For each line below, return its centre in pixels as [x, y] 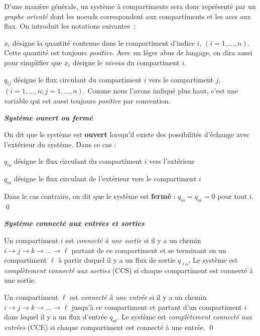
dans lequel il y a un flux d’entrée [56, 317]
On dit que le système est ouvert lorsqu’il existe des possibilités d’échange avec [127, 134]
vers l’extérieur [172, 161]
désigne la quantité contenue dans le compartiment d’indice [103, 42]
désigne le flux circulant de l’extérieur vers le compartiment [105, 179]
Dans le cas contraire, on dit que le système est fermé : [90, 196]
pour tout [232, 196]
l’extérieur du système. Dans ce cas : [60, 144]
